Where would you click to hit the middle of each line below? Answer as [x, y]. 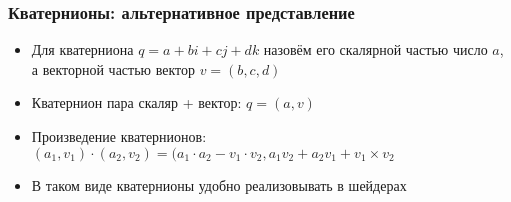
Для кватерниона [82, 49]
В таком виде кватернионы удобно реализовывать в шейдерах [219, 184]
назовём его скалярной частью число [375, 49]
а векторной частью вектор [113, 68]
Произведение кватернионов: [119, 136]
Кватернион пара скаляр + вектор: [136, 102]
